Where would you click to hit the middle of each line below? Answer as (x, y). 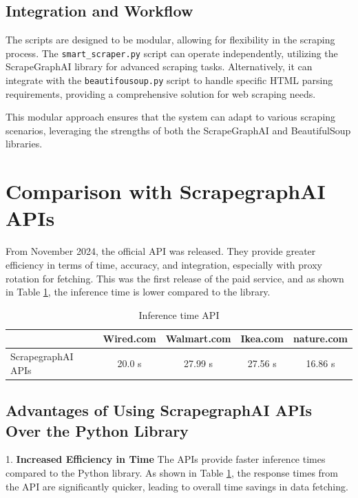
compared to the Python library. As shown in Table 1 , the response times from (172, 473)
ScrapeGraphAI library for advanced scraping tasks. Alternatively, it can (159, 66)
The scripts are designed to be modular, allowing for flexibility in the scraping (170, 40)
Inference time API (179, 314)
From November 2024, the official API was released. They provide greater (161, 251)
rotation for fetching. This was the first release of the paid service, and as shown (175, 278)
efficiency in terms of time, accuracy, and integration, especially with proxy (164, 264)
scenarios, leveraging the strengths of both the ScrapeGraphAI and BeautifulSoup (178, 130)
